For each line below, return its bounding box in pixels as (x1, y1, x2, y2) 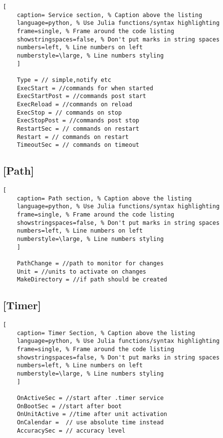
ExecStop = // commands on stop (17, 109, 122, 116)
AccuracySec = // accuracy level (17, 427, 125, 434)
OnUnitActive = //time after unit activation (17, 411, 167, 418)
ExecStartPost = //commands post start (17, 93, 146, 100)
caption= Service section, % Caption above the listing (17, 11, 203, 19)
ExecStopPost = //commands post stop (17, 117, 140, 124)
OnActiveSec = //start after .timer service (17, 395, 164, 401)
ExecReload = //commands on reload (17, 100, 132, 108)
